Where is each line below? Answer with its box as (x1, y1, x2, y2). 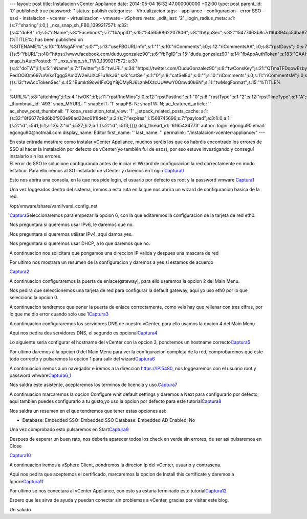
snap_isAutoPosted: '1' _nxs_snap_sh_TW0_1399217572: (9, 58, 127, 64)
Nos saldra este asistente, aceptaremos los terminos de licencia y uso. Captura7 (9, 381, 178, 388)
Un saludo (9, 506, 31, 512)
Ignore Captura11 (9, 478, 43, 484)
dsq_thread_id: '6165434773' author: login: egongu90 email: (138, 122, 266, 128)
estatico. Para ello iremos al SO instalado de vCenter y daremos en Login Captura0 (9, 167, 184, 173)
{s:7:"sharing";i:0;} (9, 22, 49, 28)
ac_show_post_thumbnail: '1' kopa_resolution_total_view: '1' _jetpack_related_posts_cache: (9, 108, 200, 114)
